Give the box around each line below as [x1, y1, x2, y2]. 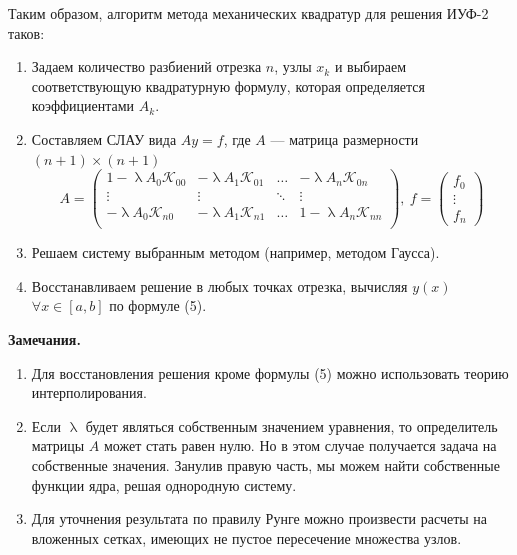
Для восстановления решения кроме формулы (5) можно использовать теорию [31, 362, 509, 383]
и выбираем [334, 56, 406, 77]
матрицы [31, 435, 85, 456]
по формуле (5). [109, 295, 207, 316]
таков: [8, 22, 45, 43]
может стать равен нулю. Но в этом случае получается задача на [103, 435, 497, 456]
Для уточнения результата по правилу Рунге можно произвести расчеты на [31, 508, 488, 529]
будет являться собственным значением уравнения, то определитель [85, 415, 498, 436]
